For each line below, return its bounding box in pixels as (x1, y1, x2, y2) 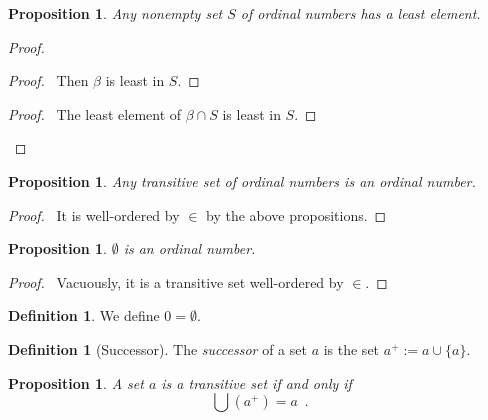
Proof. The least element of (8, 103, 182, 124)
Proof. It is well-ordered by (8, 204, 180, 225)
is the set (323, 338, 380, 359)
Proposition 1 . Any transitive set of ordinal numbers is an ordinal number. (8, 170, 476, 191)
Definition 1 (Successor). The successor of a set (8, 338, 307, 359)
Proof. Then (8, 70, 89, 91)
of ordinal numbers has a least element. (240, 3, 481, 23)
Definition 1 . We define (8, 305, 160, 326)
